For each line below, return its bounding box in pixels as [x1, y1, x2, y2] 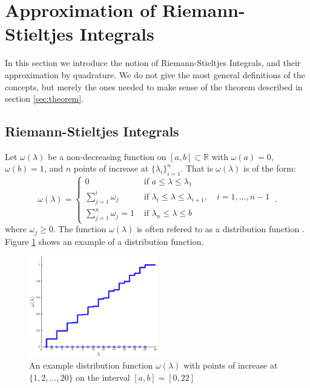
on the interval [76, 370, 130, 383]
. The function [53, 222, 107, 235]
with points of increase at [183, 358, 278, 371]
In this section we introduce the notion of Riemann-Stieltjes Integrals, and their [5, 56, 301, 69]
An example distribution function [29, 358, 153, 371]
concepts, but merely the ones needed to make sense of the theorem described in [5, 80, 303, 93]
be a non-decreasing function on [48, 150, 167, 162]
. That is [180, 162, 213, 175]
